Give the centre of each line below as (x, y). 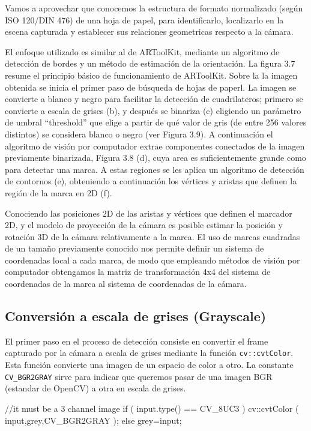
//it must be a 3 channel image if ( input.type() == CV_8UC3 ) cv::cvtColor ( (152, 408)
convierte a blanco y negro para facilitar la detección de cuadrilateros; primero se (154, 99)
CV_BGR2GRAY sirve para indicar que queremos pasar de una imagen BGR (139, 376)
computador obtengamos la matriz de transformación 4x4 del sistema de (138, 272)
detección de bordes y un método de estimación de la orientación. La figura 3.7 (150, 63)
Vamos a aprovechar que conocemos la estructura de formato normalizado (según (154, 8)
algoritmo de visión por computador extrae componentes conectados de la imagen (155, 146)
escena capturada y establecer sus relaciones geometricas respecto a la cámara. (149, 32)
